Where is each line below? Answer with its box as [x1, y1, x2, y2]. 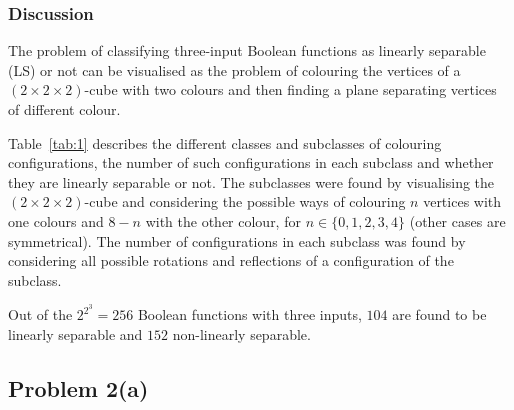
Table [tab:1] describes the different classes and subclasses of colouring [8, 132, 442, 153]
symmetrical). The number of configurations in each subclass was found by [8, 230, 466, 251]
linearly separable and [8, 324, 143, 344]
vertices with [423, 191, 502, 212]
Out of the [8, 304, 73, 325]
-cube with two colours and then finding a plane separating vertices [84, 79, 497, 100]
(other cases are [409, 210, 506, 231]
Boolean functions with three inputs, [137, 304, 362, 325]
